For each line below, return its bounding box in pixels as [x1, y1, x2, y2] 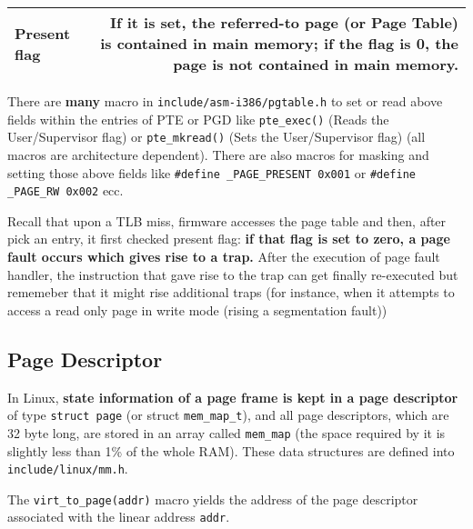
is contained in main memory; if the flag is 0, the [100, 33, 458, 54]
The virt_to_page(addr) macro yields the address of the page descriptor [7, 489, 418, 508]
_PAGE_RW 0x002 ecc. [7, 181, 124, 200]
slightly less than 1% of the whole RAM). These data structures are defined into [7, 441, 455, 460]
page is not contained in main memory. [173, 54, 458, 75]
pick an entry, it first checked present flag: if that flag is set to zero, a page [7, 229, 450, 248]
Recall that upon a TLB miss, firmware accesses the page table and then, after [7, 211, 447, 230]
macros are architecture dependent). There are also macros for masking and [7, 145, 429, 164]
